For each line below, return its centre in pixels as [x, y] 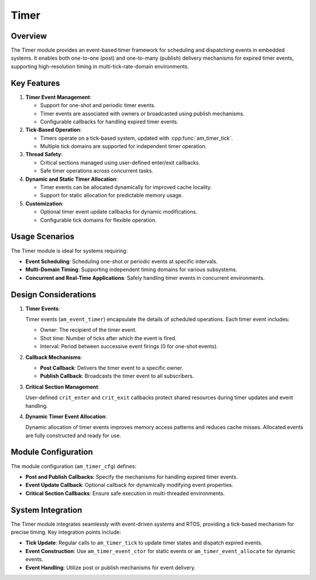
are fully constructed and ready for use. [73, 435]
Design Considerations [54, 295]
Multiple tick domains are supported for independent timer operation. [123, 146]
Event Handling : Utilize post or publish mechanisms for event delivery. [111, 567]
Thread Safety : [44, 155]
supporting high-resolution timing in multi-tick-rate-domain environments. [100, 66]
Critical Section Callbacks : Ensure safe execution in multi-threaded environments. [125, 493]
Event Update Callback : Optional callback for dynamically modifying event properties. [129, 485]
